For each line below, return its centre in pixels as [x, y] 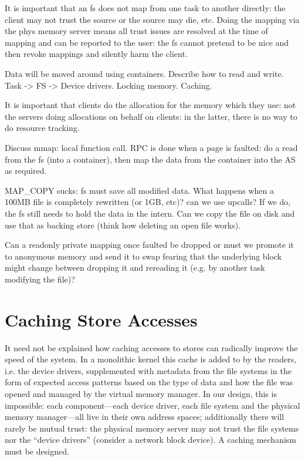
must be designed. [37, 451]
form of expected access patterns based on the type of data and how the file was [149, 382]
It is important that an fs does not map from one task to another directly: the [145, 8]
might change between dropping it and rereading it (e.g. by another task [135, 267]
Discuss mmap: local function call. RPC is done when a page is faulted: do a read [151, 147]
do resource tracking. [42, 128]
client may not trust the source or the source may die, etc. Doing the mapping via [152, 19]
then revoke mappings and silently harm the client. [96, 54]
